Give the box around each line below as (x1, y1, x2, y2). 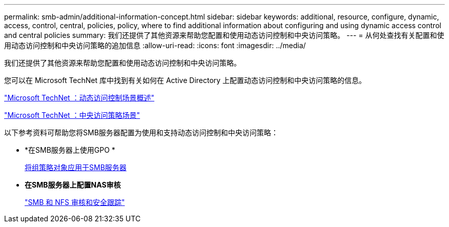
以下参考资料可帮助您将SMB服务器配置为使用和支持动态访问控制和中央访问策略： (4, 128, 278, 137)
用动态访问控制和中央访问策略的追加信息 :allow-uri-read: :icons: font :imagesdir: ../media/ (4, 41, 306, 50)
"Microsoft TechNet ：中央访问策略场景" (4, 111, 140, 119)
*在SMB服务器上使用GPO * (25, 146, 115, 154)
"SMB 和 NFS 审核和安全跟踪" (25, 198, 125, 207)
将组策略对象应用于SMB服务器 (25, 163, 127, 172)
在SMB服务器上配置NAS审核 (25, 180, 121, 189)
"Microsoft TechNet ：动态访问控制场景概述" (4, 93, 155, 102)
